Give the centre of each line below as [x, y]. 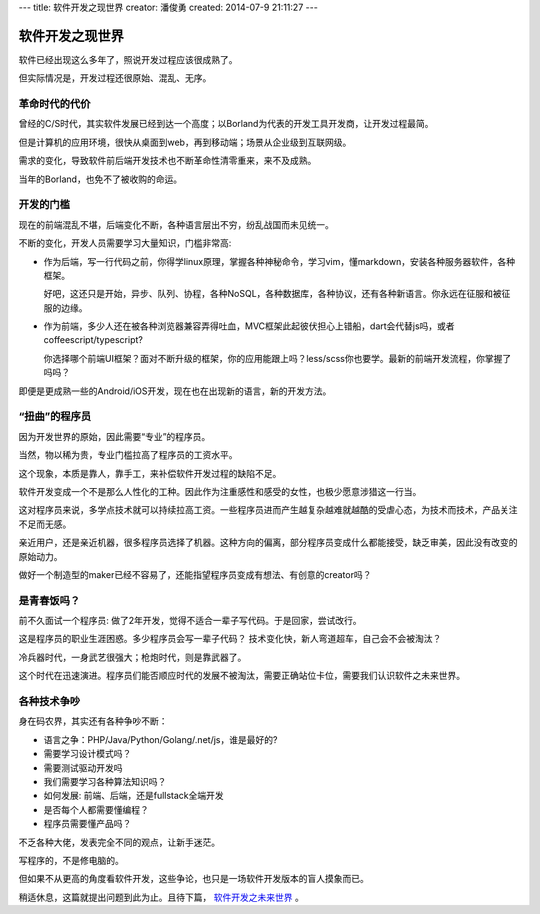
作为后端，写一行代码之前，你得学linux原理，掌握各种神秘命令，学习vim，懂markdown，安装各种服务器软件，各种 [279, 261]
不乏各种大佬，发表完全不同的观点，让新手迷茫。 [119, 842]
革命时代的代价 [54, 104]
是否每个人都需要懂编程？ [96, 809]
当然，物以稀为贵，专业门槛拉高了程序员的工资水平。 [128, 455]
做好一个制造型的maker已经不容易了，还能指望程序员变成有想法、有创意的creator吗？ [195, 574]
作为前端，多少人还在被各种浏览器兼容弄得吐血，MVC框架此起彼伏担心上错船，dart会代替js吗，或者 [249, 326]
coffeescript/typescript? [93, 340]
